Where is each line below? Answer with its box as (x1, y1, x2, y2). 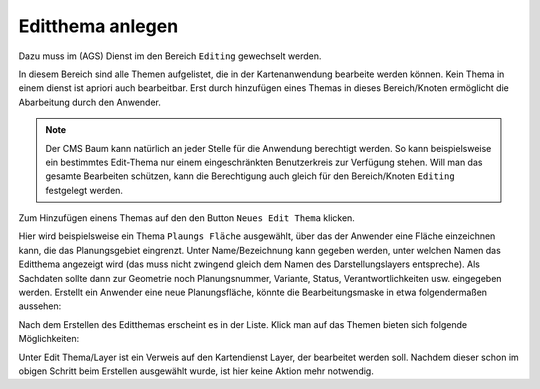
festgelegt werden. (45, 184, 124, 196)
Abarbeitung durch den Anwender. (18, 96, 162, 108)
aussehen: (18, 300, 62, 312)
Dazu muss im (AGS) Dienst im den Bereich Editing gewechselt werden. (18, 50, 322, 62)
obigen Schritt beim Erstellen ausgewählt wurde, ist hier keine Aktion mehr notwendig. (18, 365, 374, 377)
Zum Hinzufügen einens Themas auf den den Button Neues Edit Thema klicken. (18, 212, 355, 224)
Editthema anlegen (18, 15, 179, 37)
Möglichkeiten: (18, 333, 80, 345)
